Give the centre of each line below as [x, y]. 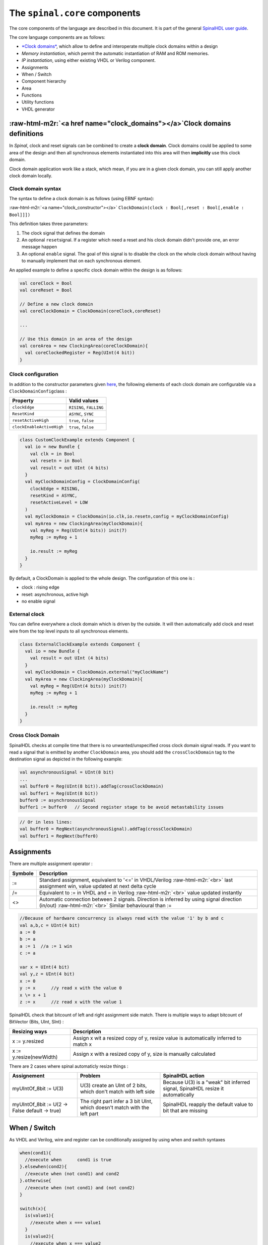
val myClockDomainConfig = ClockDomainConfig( [83, 482]
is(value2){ [39, 1237]
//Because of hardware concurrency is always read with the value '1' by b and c [122, 918]
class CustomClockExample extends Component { [77, 440]
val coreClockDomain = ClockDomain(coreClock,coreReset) [90, 311]
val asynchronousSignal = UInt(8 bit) [67, 772]
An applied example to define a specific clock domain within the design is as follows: [96, 270]
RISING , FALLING [86, 407]
